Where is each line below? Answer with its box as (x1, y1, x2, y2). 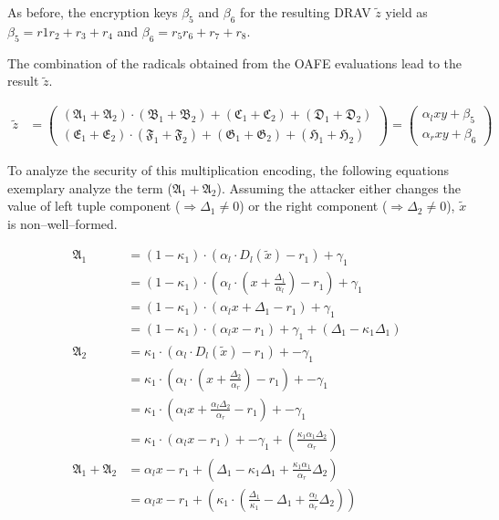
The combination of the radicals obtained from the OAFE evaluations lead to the (7, 53, 463, 72)
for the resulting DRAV (239, 3, 371, 21)
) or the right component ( (239, 196, 388, 215)
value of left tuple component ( (7, 196, 181, 215)
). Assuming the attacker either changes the (216, 178, 461, 197)
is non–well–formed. (7, 213, 118, 233)
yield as (385, 3, 428, 21)
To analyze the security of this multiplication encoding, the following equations (7, 160, 450, 179)
